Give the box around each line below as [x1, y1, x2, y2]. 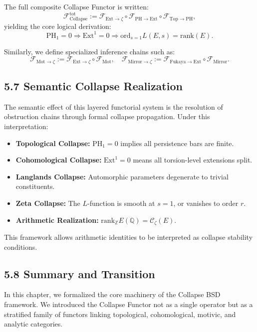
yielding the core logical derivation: [4, 20, 111, 31]
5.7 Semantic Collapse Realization [4, 78, 183, 94]
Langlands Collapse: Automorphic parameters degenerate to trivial [15, 171, 229, 181]
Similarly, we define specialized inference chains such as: [4, 46, 175, 56]
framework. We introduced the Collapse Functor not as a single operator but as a [4, 299, 253, 310]
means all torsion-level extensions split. [133, 155, 253, 165]
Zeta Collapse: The [15, 198, 80, 208]
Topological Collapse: [15, 138, 90, 148]
